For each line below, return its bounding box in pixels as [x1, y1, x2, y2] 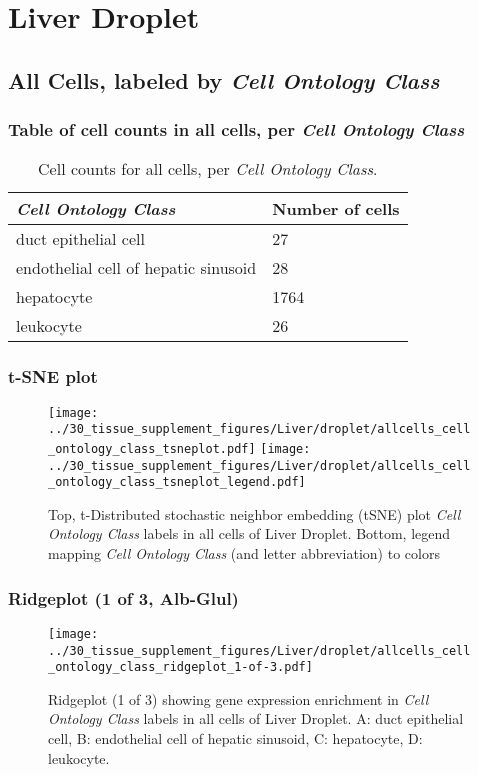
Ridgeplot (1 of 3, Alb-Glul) [8, 585, 239, 610]
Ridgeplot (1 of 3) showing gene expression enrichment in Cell [48, 688, 429, 709]
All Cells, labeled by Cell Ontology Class [8, 64, 440, 95]
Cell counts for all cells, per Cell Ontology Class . [38, 157, 378, 181]
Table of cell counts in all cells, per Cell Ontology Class [8, 117, 465, 142]
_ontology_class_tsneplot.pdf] [48, 441, 256, 456]
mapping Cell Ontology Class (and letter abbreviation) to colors [48, 543, 440, 564]
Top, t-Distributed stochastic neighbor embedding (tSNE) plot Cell [48, 503, 461, 524]
